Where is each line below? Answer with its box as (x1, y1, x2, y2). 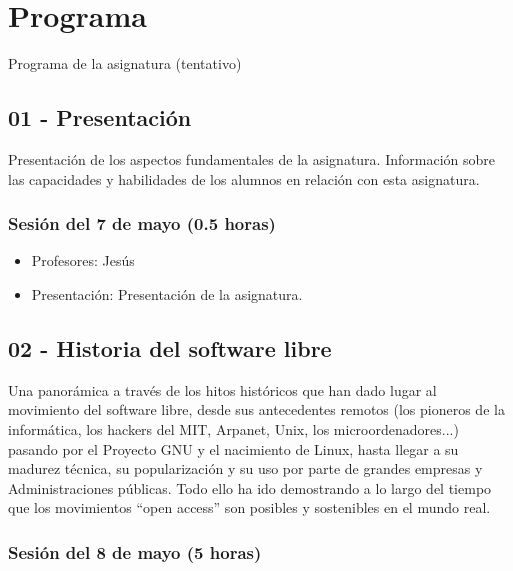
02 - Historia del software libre (8, 332, 332, 363)
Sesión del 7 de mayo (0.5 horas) (8, 211, 276, 236)
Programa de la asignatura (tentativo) (8, 53, 242, 74)
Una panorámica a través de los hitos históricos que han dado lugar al (8, 379, 437, 400)
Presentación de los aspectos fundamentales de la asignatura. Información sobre (8, 148, 495, 169)
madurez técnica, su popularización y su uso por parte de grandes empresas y (8, 458, 483, 479)
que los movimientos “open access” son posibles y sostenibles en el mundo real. (8, 497, 491, 518)
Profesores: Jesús (31, 250, 135, 271)
